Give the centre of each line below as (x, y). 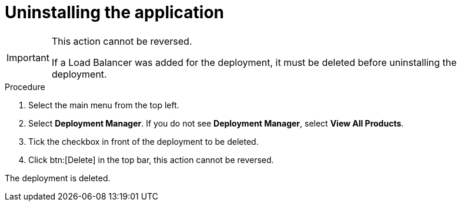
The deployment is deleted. (58, 178)
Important (28, 57)
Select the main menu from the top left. (104, 105)
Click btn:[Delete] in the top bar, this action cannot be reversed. (151, 160)
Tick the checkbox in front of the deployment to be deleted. (143, 141)
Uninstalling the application (115, 12)
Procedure (25, 87)
